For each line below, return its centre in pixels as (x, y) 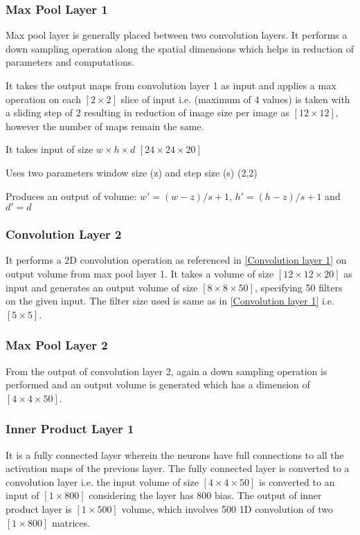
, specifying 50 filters (298, 287)
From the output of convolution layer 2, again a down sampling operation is (166, 371)
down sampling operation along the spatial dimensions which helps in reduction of (180, 48)
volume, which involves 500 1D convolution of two (227, 508)
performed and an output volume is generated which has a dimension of (158, 384)
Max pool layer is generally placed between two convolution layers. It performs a (177, 35)
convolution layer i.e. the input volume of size (102, 481)
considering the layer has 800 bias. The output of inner (205, 495)
